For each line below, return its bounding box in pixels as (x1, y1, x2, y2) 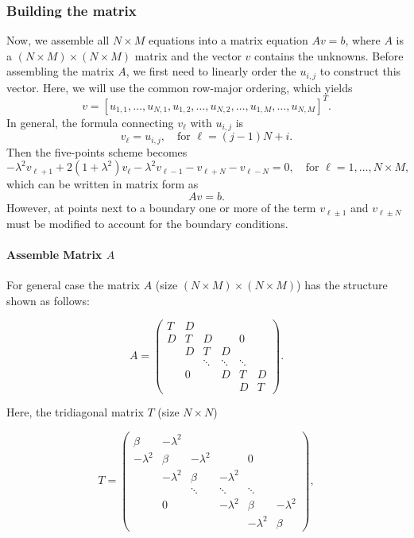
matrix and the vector (134, 47, 242, 64)
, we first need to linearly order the (126, 63, 296, 79)
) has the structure (296, 277, 388, 293)
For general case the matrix (6, 277, 140, 293)
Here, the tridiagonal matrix (6, 404, 144, 420)
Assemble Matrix (6, 246, 103, 262)
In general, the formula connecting (6, 114, 174, 130)
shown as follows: (6, 292, 90, 308)
